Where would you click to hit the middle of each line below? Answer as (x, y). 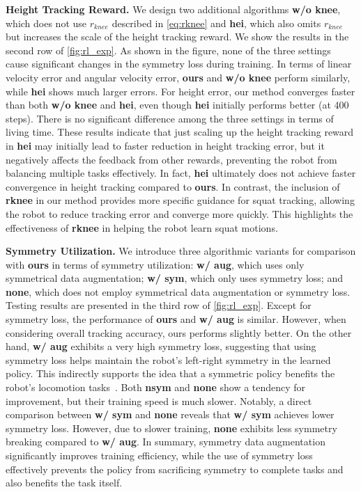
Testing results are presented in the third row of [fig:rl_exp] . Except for (159, 305)
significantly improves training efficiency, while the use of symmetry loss (159, 455)
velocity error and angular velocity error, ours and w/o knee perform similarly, (178, 77)
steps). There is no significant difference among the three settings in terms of (170, 118)
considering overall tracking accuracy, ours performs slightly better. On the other (179, 332)
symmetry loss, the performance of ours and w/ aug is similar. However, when (176, 319)
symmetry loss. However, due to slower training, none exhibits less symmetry (171, 428)
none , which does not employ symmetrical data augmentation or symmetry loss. (178, 291)
